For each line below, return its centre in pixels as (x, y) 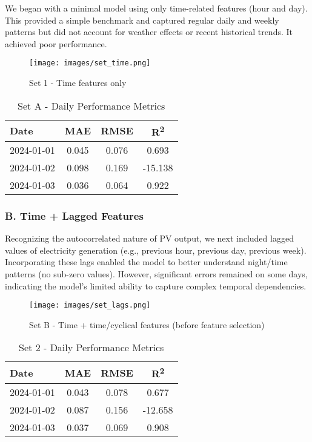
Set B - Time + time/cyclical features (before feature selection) (147, 324)
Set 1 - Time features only (78, 83)
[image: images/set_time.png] (90, 63)
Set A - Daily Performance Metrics (91, 105)
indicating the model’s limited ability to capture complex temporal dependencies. (156, 285)
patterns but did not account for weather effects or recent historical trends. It (149, 32)
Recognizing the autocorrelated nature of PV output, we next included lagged (149, 238)
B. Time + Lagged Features (74, 215)
